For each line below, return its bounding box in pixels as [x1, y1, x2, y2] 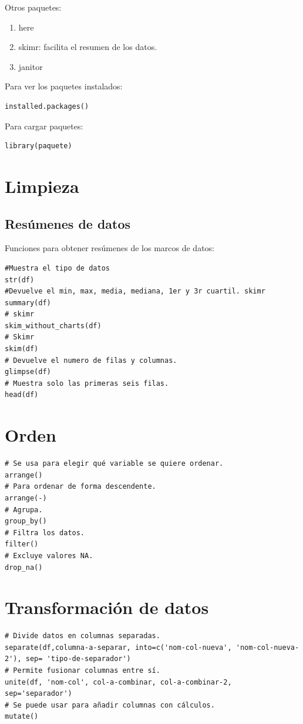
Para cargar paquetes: [5, 119, 83, 132]
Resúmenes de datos [5, 214, 131, 232]
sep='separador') [5, 689, 72, 698]
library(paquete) [5, 142, 72, 151]
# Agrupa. [5, 505, 43, 514]
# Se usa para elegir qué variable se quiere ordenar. [5, 459, 224, 468]
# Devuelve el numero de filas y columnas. [5, 356, 177, 365]
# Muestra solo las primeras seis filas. [5, 379, 169, 388]
